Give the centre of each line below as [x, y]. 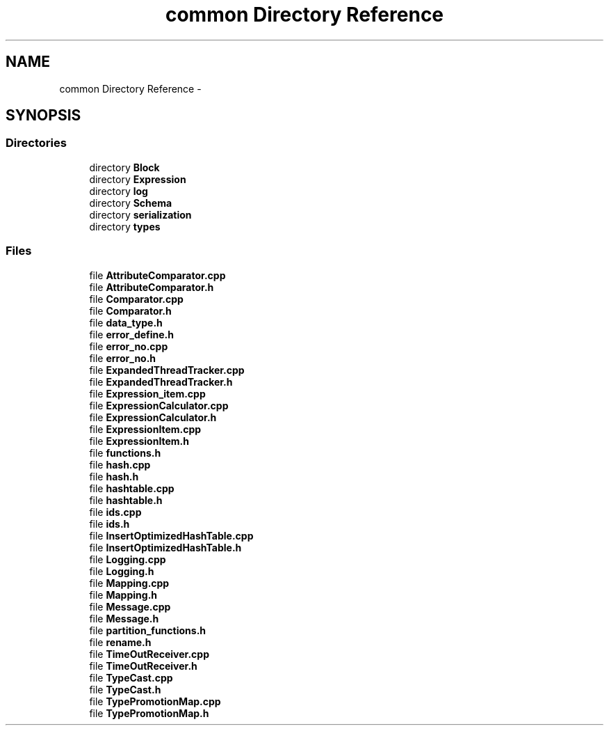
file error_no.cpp [129, 346]
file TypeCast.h [125, 689]
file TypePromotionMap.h [149, 713]
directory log [119, 191]
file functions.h [125, 453]
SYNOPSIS [43, 116]
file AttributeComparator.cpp [157, 275]
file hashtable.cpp [132, 488]
